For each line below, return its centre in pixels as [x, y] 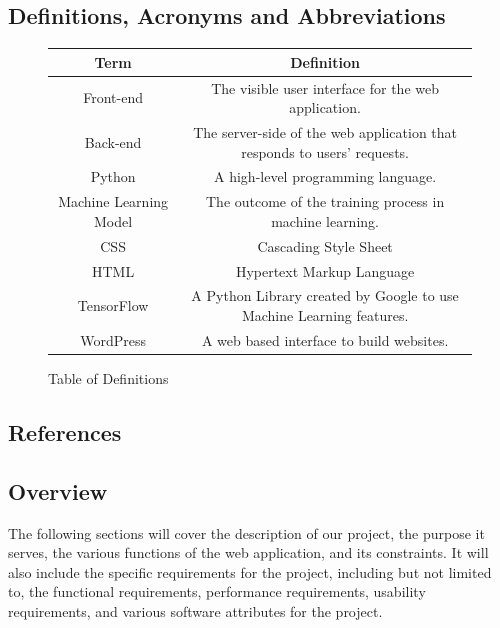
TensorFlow [113, 305]
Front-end [113, 97]
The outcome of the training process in [325, 201]
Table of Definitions [108, 377]
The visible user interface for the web [325, 87]
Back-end [113, 141]
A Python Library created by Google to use [325, 295]
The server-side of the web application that [325, 131]
